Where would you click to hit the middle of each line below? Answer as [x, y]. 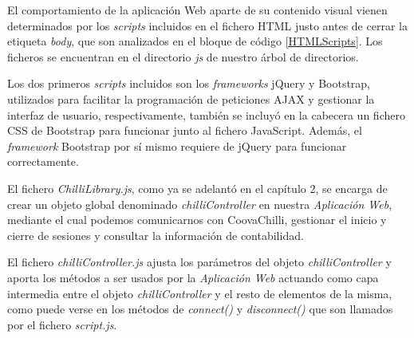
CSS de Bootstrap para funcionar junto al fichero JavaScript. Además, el [185, 130]
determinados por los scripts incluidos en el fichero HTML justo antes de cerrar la [207, 25]
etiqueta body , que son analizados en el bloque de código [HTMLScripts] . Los [195, 41]
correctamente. [43, 161]
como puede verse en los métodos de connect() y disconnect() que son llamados [200, 309]
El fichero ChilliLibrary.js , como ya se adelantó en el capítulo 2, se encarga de [197, 188]
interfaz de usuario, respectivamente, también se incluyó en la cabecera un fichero [206, 114]
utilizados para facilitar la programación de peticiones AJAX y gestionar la [191, 98]
